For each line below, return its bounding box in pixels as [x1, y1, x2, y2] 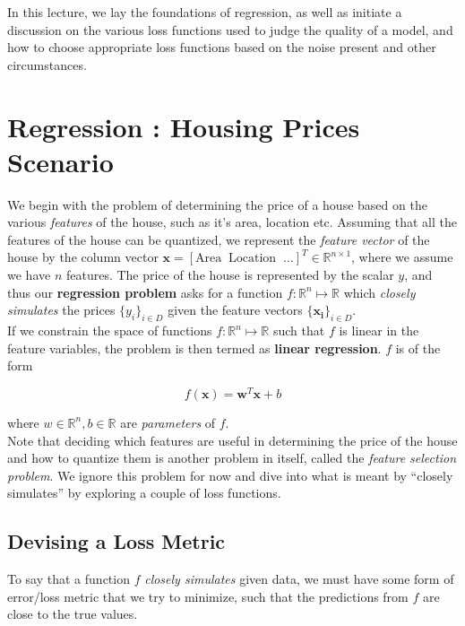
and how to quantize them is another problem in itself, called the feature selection [7, 448, 456, 467]
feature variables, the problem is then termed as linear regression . [7, 338, 382, 357]
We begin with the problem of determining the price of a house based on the [7, 195, 427, 213]
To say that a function [7, 569, 130, 588]
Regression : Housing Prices [7, 108, 360, 144]
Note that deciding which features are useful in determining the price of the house [7, 430, 458, 449]
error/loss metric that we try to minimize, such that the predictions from [7, 587, 409, 605]
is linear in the [339, 321, 419, 340]
